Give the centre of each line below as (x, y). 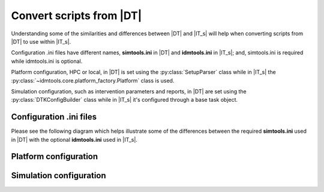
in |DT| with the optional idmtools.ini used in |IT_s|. (74, 139)
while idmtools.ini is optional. (47, 61)
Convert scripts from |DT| (76, 16)
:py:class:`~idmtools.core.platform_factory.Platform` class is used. (93, 80)
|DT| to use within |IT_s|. (41, 41)
